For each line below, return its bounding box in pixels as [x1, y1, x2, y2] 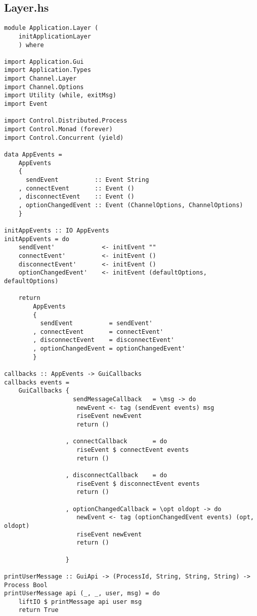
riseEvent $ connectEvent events [76, 446, 189, 454]
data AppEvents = [4, 151, 62, 159]
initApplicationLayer [18, 32, 91, 40]
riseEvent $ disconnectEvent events [76, 480, 200, 487]
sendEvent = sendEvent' [40, 320, 153, 327]
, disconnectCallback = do [65, 471, 167, 479]
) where [18, 41, 44, 49]
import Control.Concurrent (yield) [4, 134, 124, 141]
